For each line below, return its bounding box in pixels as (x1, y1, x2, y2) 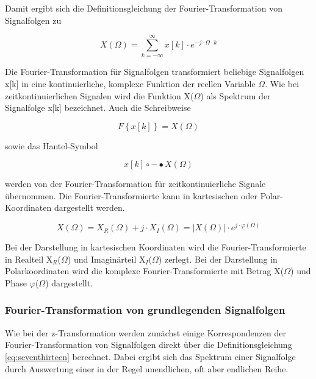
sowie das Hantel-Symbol (5, 139, 98, 152)
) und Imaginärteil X (67, 252, 146, 265)
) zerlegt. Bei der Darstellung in (158, 252, 278, 265)
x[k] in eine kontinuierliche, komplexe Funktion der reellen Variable (5, 77, 256, 90)
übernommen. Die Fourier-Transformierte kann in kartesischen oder (5, 189, 257, 202)
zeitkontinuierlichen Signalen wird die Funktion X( (5, 89, 194, 102)
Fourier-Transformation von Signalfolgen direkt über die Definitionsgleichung (5, 338, 292, 351)
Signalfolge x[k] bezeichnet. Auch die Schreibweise (5, 101, 191, 114)
